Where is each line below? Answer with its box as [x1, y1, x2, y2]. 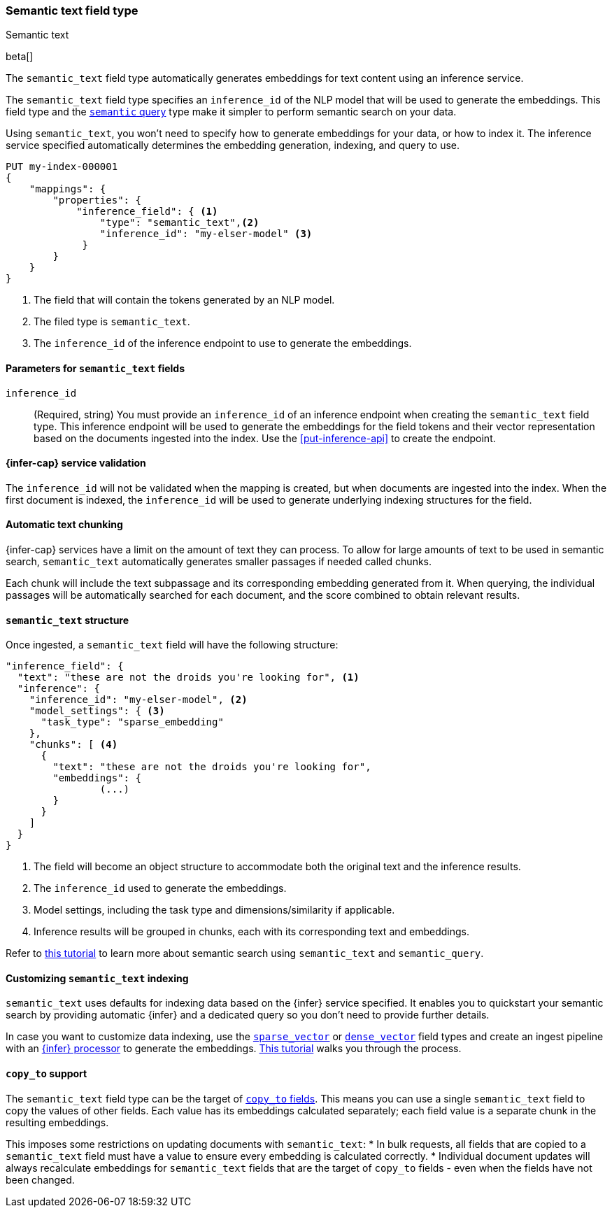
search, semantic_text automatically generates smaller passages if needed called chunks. [6, 555, 432, 568]
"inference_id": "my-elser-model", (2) [29, 694, 248, 706]
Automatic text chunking [6, 518, 123, 531]
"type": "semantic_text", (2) [99, 217, 259, 229]
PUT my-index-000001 [6, 161, 118, 173]
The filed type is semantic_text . [34, 315, 190, 328]
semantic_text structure [6, 613, 129, 626]
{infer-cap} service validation [6, 457, 146, 469]
